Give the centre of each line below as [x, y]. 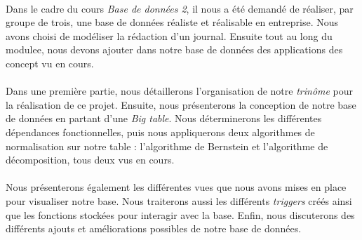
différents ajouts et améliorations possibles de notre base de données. [154, 228]
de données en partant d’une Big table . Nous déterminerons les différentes [164, 118]
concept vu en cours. [50, 63]
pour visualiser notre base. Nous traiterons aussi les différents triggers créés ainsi [179, 200]
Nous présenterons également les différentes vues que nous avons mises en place [176, 187]
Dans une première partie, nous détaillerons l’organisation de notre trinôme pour [180, 91]
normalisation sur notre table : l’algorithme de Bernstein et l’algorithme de [167, 146]
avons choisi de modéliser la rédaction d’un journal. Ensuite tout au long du [169, 35]
